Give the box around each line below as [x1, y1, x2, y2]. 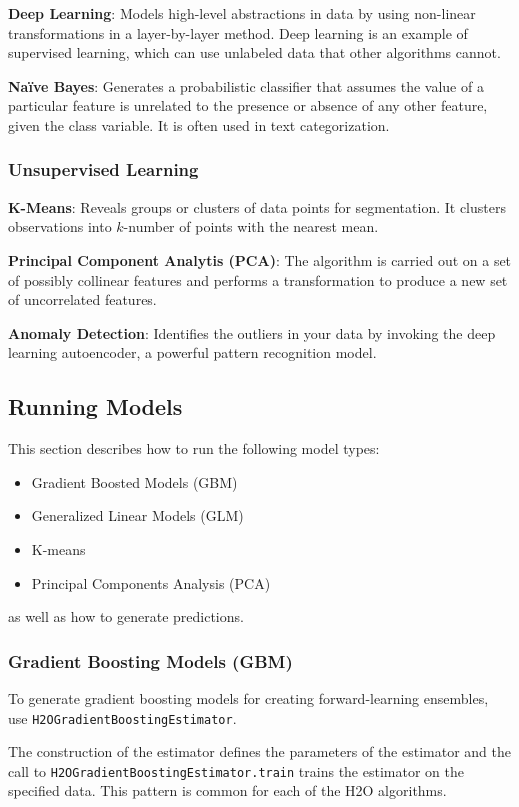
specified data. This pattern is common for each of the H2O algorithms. [8, 780, 447, 801]
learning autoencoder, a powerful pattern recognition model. [8, 342, 377, 363]
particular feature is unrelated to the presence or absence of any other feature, [8, 95, 488, 116]
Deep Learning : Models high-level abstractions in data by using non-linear [8, 3, 476, 23]
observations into [8, 216, 112, 237]
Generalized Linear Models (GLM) [31, 505, 244, 526]
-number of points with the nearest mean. [123, 216, 379, 237]
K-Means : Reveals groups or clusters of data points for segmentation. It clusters [8, 196, 506, 217]
